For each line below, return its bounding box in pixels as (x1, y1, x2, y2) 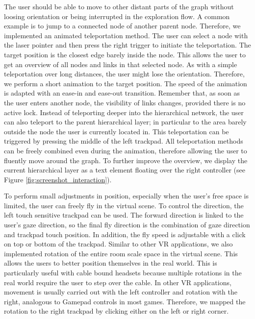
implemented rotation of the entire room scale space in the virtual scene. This (4, 248, 238, 258)
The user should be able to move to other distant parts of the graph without (4, 1, 234, 11)
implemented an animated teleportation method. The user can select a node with (4, 30, 248, 40)
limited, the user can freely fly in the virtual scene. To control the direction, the (4, 200, 244, 210)
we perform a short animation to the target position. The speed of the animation (4, 78, 247, 88)
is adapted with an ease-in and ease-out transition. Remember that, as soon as (4, 88, 240, 98)
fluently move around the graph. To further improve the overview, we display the (4, 155, 248, 165)
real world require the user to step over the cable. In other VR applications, (4, 277, 231, 287)
